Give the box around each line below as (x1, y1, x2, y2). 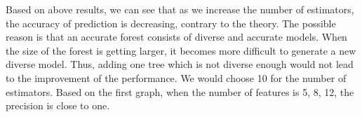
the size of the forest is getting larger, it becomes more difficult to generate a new (6, 43, 356, 57)
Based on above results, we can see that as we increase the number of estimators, (6, 2, 354, 16)
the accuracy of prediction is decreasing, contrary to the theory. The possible (6, 15, 336, 30)
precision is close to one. (6, 98, 110, 113)
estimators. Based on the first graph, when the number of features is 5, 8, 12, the (6, 84, 354, 99)
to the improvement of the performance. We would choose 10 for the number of (6, 70, 347, 85)
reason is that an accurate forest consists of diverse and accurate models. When (6, 29, 347, 44)
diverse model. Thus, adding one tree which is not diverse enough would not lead (6, 57, 354, 71)
